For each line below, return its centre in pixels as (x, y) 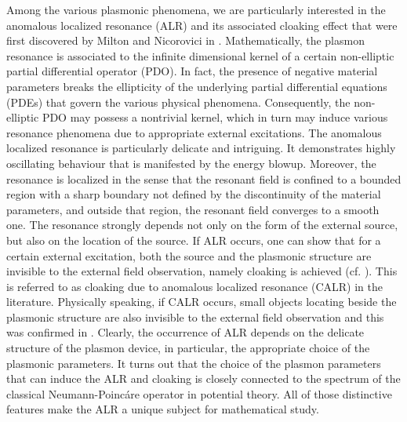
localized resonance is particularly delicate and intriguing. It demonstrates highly (201, 148)
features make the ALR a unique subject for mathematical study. (163, 409)
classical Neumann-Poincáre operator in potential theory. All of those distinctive (199, 393)
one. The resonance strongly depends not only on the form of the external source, (202, 225)
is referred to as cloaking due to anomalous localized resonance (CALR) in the (194, 286)
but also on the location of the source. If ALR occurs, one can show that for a (194, 240)
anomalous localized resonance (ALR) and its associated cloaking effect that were (202, 25)
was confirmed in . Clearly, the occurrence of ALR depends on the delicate (185, 332)
